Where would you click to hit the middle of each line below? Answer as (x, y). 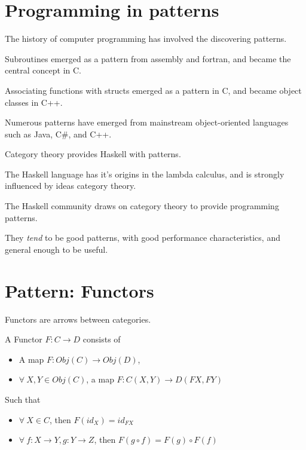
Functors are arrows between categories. (78, 319)
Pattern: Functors (79, 290)
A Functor (24, 339)
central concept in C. (43, 70)
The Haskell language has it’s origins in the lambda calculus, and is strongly (145, 174)
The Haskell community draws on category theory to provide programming (142, 206)
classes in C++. (34, 102)
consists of (102, 339)
